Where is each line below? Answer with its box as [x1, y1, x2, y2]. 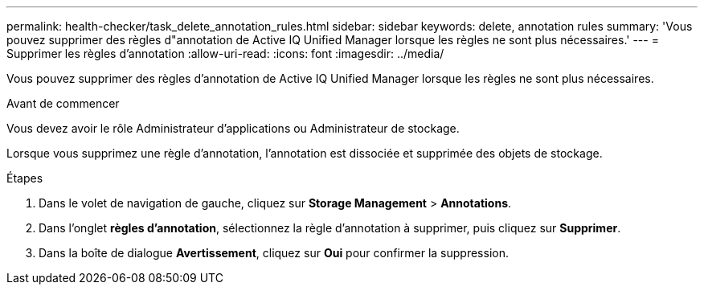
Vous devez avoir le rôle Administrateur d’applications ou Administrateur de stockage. [6, 121, 460, 135]
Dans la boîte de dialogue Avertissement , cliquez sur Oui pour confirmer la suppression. [39, 246, 509, 260]
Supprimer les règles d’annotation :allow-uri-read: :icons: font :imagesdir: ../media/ [6, 47, 444, 60]
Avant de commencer [6, 96, 120, 110]
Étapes [6, 171, 43, 185]
